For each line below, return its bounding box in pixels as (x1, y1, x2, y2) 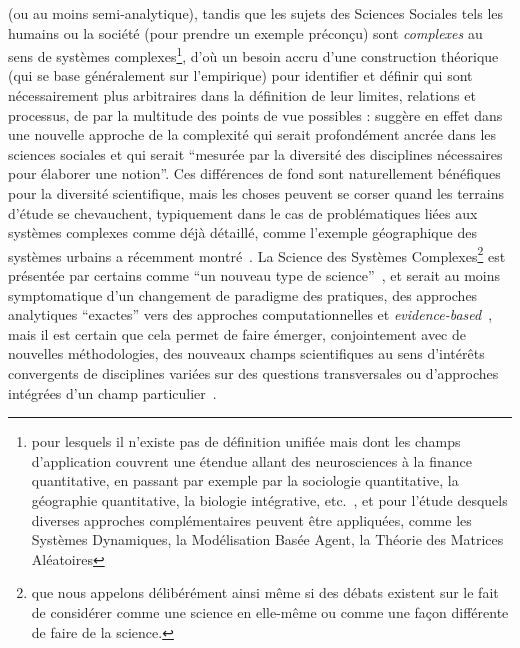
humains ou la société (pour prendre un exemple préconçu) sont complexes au (8, 22, 483, 43)
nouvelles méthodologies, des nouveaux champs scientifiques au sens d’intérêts (8, 343, 485, 364)
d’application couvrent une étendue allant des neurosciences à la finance (31, 450, 472, 471)
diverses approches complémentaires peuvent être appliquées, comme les (31, 509, 472, 530)
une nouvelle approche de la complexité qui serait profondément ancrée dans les (8, 124, 497, 145)
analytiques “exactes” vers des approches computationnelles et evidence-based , (8, 304, 493, 325)
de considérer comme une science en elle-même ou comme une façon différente (31, 601, 509, 622)
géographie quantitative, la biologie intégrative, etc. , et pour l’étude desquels (31, 489, 508, 510)
